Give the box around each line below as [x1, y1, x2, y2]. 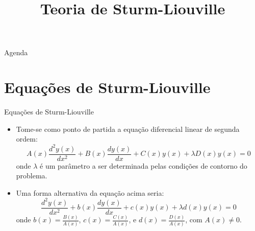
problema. [16, 170, 47, 181]
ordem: [16, 133, 38, 144]
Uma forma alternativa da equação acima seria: [16, 187, 164, 198]
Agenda [4, 47, 28, 57]
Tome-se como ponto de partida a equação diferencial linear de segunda [16, 123, 240, 134]
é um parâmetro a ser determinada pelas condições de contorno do [40, 160, 247, 171]
